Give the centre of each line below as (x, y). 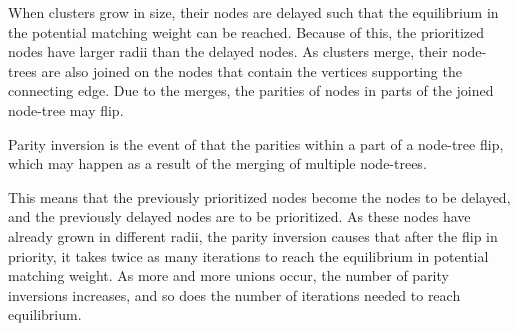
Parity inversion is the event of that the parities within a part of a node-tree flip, (256, 143)
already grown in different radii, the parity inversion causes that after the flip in (253, 235)
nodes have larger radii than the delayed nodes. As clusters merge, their (228, 51)
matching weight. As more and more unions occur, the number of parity (228, 275)
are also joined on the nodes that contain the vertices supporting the (251, 70)
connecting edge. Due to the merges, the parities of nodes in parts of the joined (251, 90)
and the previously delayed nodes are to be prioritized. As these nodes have (239, 216)
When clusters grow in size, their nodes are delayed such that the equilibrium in (253, 12)
